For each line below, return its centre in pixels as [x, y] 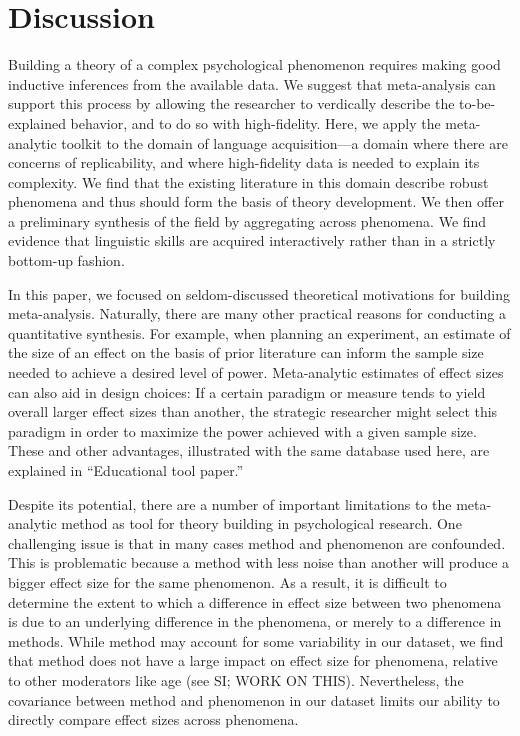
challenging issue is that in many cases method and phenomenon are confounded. [257, 542]
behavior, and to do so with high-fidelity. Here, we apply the [255, 122]
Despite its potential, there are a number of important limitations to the [230, 503]
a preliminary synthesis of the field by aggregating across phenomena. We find [247, 220]
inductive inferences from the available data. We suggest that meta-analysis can [252, 83]
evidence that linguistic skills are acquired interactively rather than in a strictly [252, 240]
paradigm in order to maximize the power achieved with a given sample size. [242, 430]
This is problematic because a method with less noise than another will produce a [259, 562]
